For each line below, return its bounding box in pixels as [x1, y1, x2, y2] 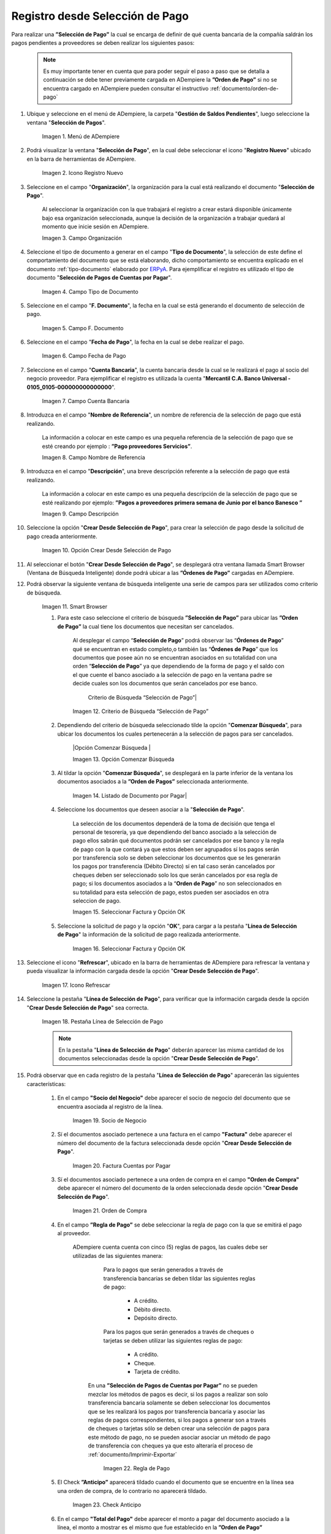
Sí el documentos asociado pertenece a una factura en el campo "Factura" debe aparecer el [57, 1131, 292, 1138]
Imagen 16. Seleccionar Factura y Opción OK [72, 945, 186, 952]
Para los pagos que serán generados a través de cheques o [103, 1328, 254, 1336]
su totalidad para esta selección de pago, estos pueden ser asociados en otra [72, 888, 269, 896]
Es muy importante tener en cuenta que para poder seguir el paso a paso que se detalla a [43, 67, 270, 75]
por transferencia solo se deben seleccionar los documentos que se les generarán [72, 854, 281, 861]
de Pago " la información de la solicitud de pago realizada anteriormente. [57, 931, 241, 938]
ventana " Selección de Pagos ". [26, 118, 106, 126]
